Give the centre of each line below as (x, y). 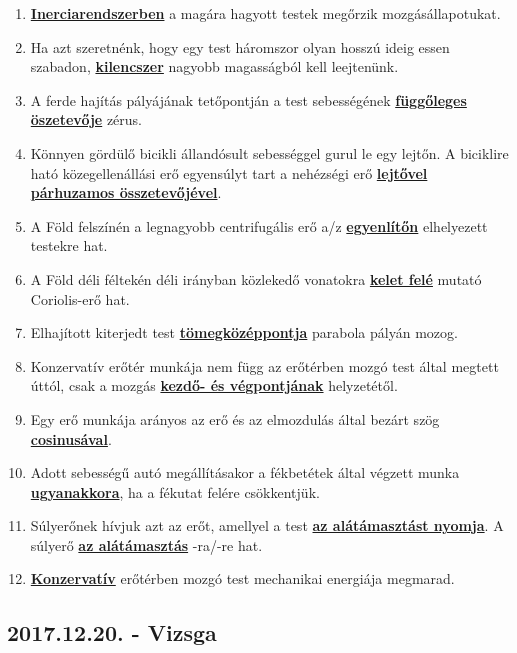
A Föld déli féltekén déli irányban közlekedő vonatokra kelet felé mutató (256, 278)
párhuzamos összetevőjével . (126, 192)
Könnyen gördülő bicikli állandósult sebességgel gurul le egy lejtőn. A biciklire (269, 152)
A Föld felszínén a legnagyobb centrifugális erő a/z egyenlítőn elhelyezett (259, 225)
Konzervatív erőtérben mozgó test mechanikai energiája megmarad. (242, 578)
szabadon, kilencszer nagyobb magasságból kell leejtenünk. (214, 66)
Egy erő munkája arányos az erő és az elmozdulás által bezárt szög (235, 418)
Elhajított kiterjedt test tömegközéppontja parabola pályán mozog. (244, 332)
